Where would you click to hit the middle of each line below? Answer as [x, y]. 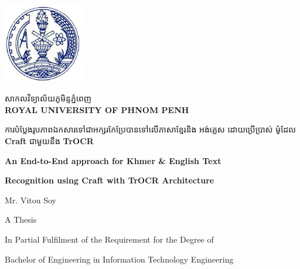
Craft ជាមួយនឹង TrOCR [49, 140]
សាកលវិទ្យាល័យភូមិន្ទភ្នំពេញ [48, 98]
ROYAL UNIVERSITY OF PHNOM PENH [97, 109]
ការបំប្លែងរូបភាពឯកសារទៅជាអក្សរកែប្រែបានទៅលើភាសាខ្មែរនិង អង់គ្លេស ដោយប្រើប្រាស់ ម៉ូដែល [151, 129]
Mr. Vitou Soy [30, 200]
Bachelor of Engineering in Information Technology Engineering [119, 259]
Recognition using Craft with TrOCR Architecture [110, 180]
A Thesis [21, 219]
